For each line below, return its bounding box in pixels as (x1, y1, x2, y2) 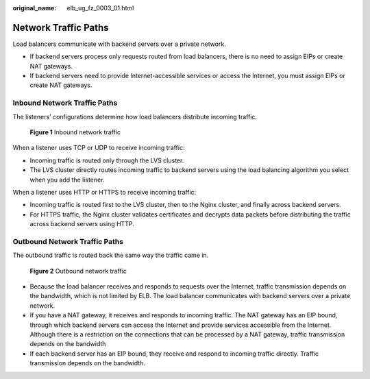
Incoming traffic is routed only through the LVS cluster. (29, 156, 184, 164)
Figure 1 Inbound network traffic (29, 128, 121, 136)
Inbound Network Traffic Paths (12, 98, 118, 108)
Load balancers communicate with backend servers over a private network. (12, 40, 226, 48)
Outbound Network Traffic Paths (12, 236, 123, 246)
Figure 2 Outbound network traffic (29, 267, 127, 275)
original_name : (12, 4, 57, 12)
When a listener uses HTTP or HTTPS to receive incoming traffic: (12, 188, 197, 196)
